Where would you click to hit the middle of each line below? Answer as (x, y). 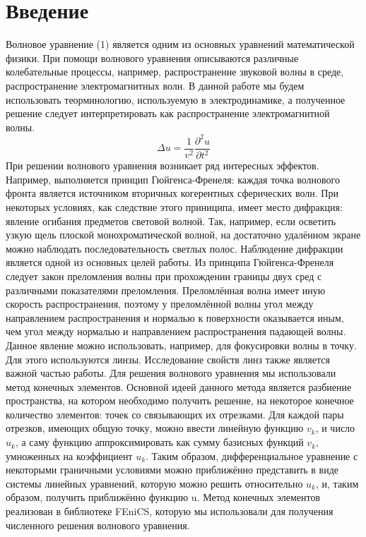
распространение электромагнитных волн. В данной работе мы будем (155, 85)
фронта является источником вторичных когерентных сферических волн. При (172, 193)
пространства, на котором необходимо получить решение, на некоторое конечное (180, 400)
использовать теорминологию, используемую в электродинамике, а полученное (176, 99)
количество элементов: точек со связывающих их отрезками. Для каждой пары (175, 414)
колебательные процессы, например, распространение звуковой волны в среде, (175, 72)
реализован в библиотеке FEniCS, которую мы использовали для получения (170, 511)
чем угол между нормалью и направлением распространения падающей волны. (176, 331)
